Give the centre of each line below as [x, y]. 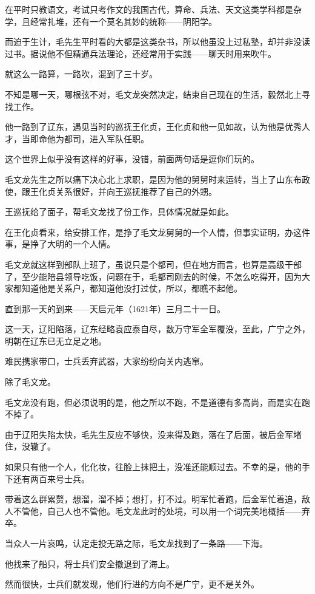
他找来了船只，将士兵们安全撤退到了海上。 [90, 563]
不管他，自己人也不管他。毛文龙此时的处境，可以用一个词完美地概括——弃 [161, 510]
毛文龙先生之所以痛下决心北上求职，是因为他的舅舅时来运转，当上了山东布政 [157, 179]
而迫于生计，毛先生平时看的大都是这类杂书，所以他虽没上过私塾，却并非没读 [157, 42]
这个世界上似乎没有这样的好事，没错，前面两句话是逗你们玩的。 [132, 159]
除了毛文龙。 [30, 382]
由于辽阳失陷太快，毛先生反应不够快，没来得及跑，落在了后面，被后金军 [149, 434]
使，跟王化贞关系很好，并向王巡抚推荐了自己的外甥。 [111, 191]
